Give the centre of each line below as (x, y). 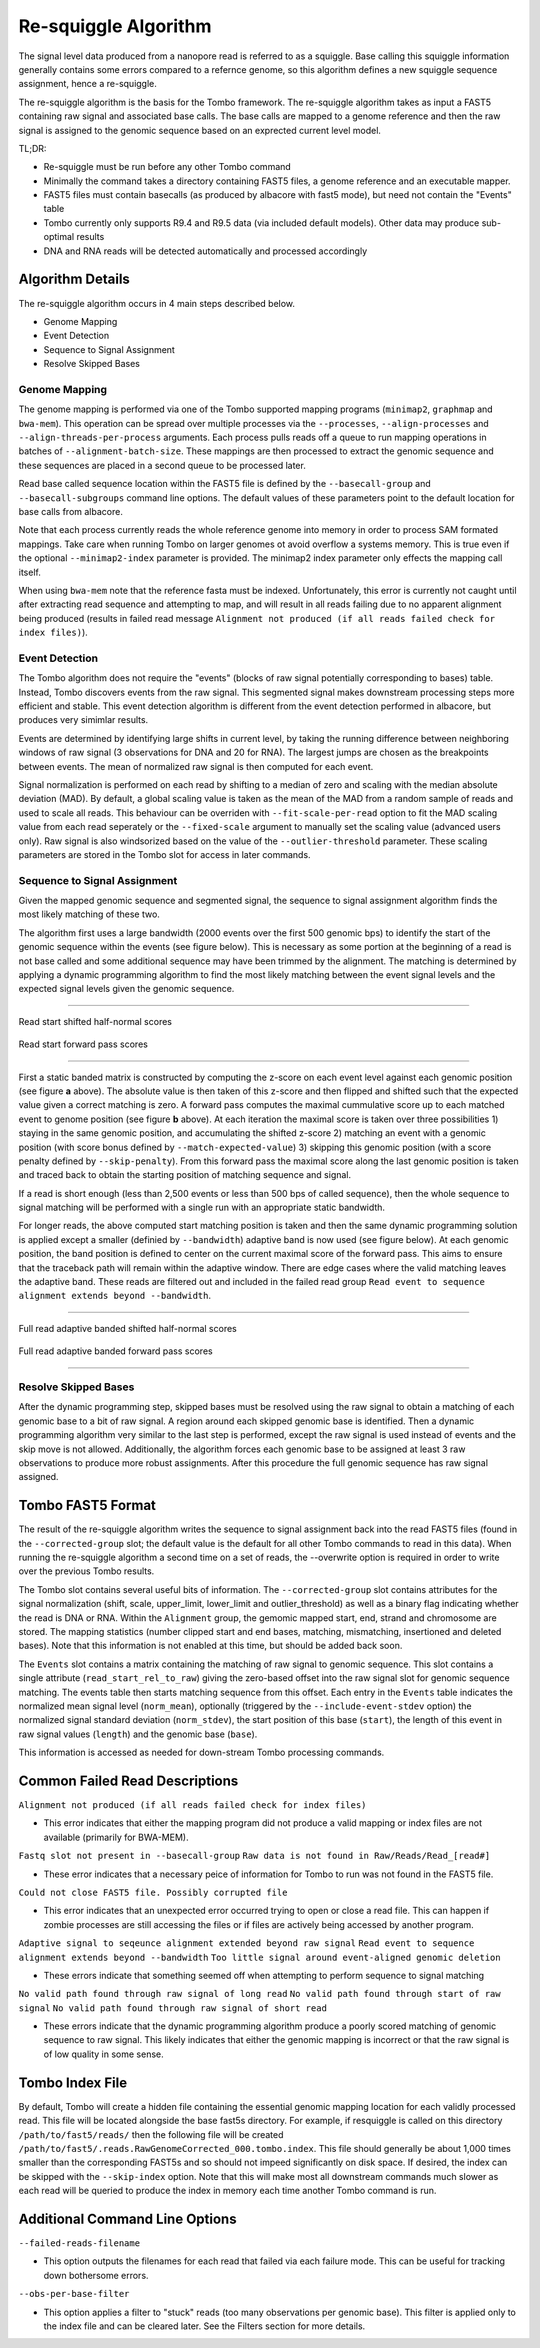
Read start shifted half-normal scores (95, 1021)
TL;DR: (32, 148)
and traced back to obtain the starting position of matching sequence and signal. (185, 1175)
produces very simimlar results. (83, 720)
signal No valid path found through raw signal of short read (172, 2008)
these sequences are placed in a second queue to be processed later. (162, 465)
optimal (59, 237)
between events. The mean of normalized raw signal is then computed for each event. (196, 766)
